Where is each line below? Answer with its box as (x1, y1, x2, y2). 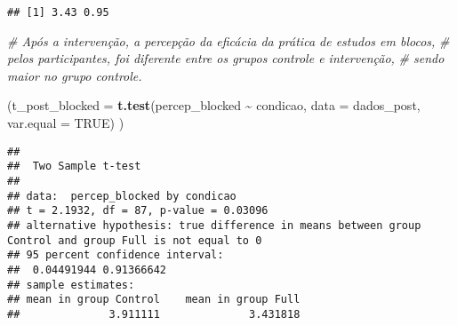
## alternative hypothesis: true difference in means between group (7, 218, 421, 232)
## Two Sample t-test (7, 160, 141, 173)
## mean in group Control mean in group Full (7, 293, 301, 306)
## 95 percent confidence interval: (7, 249, 224, 262)
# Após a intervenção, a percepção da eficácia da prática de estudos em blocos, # (7, 31, 450, 50)
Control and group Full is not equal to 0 (7, 234, 262, 247)
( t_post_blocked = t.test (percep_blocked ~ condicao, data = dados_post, (7, 96, 421, 115)
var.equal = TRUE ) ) (7, 114, 124, 132)
